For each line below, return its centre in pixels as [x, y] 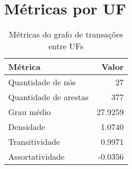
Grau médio [30, 112]
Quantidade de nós [42, 82]
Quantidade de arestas [49, 97]
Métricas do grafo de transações [66, 34]
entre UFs [66, 46]
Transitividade [34, 142]
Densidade [27, 127]
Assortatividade [36, 157]
